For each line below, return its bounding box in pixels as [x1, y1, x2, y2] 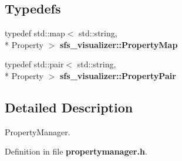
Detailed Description [5, 98, 133, 116]
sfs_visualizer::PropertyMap [60, 38, 178, 50]
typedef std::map [5, 27, 65, 39]
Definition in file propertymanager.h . [5, 145, 147, 157]
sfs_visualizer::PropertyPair [60, 69, 176, 81]
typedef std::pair [5, 58, 64, 70]
